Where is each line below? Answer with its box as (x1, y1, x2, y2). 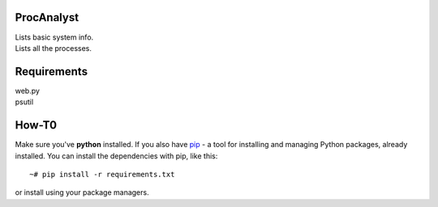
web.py (15, 86, 41, 95)
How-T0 (15, 118, 57, 133)
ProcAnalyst (15, 11, 79, 24)
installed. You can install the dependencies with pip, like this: (15, 150, 218, 161)
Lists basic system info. (15, 32, 94, 42)
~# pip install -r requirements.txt (29, 170, 175, 179)
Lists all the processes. (15, 43, 92, 53)
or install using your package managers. (15, 188, 149, 197)
